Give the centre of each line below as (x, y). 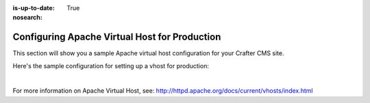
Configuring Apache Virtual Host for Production (117, 37)
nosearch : (27, 18)
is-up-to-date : (34, 8)
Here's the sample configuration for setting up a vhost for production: (111, 65)
